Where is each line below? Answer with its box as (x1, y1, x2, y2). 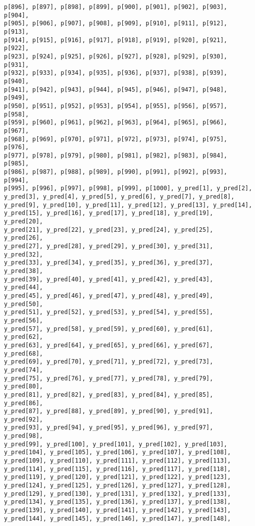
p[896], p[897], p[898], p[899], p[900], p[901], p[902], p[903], (4, 3, 228, 10)
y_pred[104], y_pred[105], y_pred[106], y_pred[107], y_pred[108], (4, 449, 231, 456)
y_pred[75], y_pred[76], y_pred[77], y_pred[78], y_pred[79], (4, 374, 213, 382)
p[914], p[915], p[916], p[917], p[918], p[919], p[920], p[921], (4, 36, 228, 44)
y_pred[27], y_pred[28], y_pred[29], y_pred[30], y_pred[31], (4, 243, 213, 250)
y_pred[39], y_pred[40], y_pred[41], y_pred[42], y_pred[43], (4, 275, 213, 283)
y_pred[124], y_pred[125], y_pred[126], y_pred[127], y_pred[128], (4, 482, 231, 489)
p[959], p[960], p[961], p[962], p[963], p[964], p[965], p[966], (4, 119, 228, 126)
